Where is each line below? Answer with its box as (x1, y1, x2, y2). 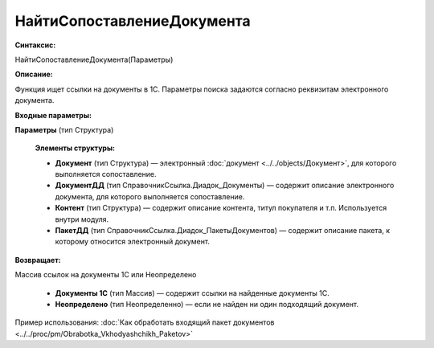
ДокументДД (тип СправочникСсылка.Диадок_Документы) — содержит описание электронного (55, 181, 395, 190)
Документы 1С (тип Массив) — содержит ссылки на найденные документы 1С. (55, 288, 330, 297)
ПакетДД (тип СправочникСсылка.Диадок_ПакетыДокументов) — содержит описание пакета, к (55, 226, 391, 235)
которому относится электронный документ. (55, 237, 211, 247)
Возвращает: (14, 255, 61, 264)
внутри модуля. (55, 214, 109, 224)
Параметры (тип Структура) (14, 125, 114, 134)
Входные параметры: (14, 110, 92, 120)
